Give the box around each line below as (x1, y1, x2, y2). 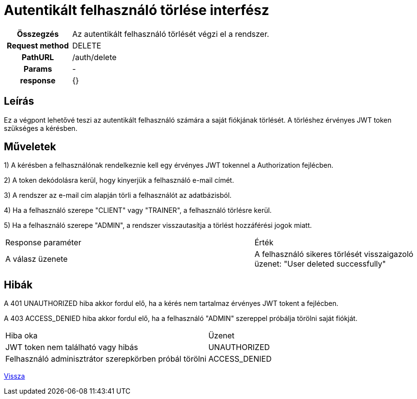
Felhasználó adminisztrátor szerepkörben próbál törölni (5, 354, 207, 364)
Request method (7, 40, 69, 50)
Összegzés (17, 29, 59, 39)
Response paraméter (5, 238, 81, 248)
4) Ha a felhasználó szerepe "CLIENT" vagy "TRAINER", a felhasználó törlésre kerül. (4, 206, 272, 215)
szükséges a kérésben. (4, 124, 77, 132)
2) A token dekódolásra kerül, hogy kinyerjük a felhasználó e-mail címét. (4, 176, 234, 185)
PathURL (21, 52, 54, 62)
